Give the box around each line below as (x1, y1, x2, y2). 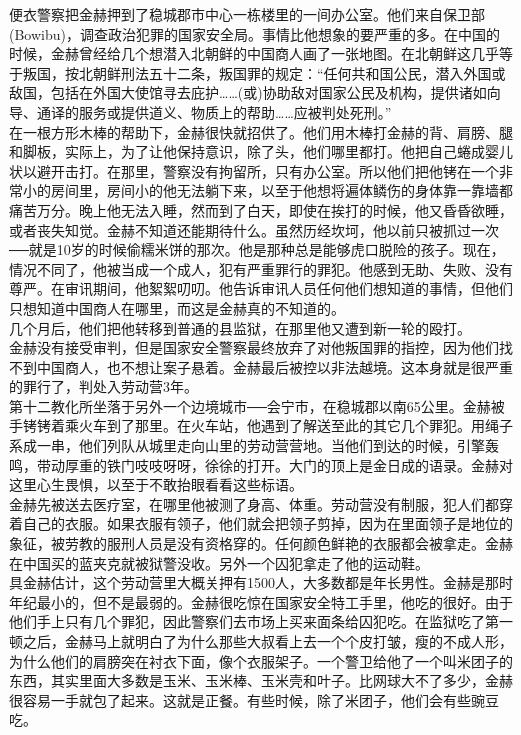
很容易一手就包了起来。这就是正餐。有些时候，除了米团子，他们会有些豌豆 (9, 689, 499, 710)
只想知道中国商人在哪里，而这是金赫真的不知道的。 (9, 297, 345, 318)
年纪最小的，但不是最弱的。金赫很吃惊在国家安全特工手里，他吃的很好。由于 (9, 591, 513, 612)
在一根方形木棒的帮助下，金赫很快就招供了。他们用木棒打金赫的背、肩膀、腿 (9, 121, 513, 142)
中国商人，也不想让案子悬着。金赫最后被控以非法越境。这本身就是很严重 (36, 356, 513, 377)
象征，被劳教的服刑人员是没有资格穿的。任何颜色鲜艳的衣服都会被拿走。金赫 (9, 533, 513, 554)
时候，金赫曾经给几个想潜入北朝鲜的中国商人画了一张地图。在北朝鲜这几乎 (9, 43, 499, 64)
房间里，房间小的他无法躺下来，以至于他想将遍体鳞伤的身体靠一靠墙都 (50, 180, 513, 201)
